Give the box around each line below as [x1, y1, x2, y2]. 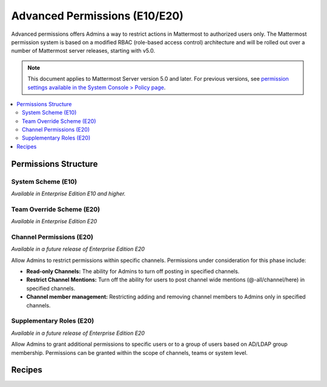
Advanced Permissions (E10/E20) [11, 9, 184, 22]
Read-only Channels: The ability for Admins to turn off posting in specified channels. [26, 268, 240, 275]
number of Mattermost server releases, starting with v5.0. [11, 47, 156, 55]
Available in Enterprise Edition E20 [11, 218, 97, 225]
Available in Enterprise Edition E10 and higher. [11, 190, 126, 197]
